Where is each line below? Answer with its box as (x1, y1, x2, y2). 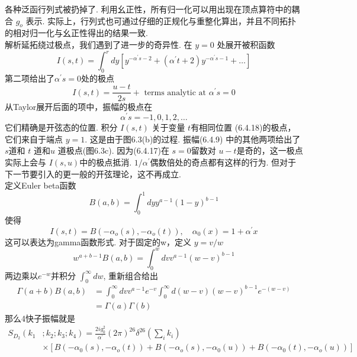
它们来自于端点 (5, 132, 63, 145)
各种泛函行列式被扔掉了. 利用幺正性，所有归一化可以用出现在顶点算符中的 (5, 3, 292, 15)
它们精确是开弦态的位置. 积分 (5, 121, 118, 134)
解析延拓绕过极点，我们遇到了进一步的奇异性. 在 (5, 38, 192, 50)
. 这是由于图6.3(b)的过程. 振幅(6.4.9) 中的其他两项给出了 (85, 132, 301, 145)
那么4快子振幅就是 (5, 311, 75, 324)
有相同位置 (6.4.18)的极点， (191, 121, 296, 134)
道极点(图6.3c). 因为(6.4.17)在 (57, 144, 169, 157)
